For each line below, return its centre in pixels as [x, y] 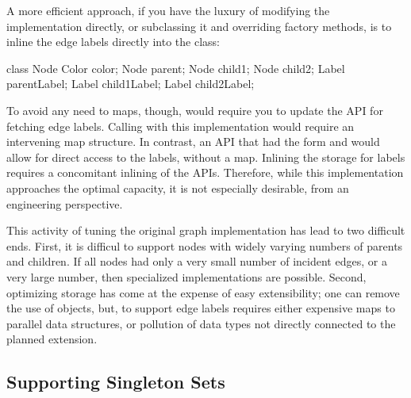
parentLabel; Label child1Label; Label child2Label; [131, 84]
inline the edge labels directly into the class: [113, 42]
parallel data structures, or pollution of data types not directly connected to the [201, 323]
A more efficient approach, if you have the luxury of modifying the [168, 10]
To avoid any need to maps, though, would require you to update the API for [195, 110]
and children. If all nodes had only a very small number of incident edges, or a [197, 261]
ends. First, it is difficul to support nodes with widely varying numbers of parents [205, 245]
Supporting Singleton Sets [116, 382]
